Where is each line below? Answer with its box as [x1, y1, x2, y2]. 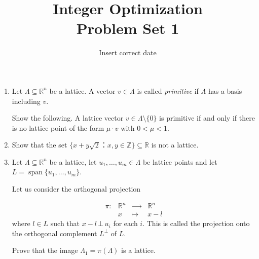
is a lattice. [121, 245, 156, 255]
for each [113, 218, 138, 229]
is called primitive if [137, 85, 199, 96]
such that [50, 218, 80, 229]
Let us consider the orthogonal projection [12, 183, 141, 194]
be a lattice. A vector [49, 85, 116, 96]
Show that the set [12, 139, 67, 150]
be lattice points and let [142, 156, 217, 167]
